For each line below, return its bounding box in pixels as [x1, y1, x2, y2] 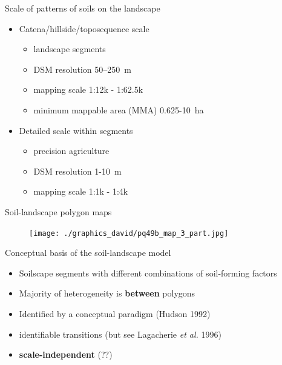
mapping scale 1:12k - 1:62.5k [33, 83, 143, 96]
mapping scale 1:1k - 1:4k [33, 185, 128, 198]
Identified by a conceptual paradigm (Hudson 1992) [19, 307, 211, 320]
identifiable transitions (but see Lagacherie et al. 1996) [19, 327, 221, 340]
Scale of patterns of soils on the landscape [5, 2, 160, 14]
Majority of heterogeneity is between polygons [19, 287, 195, 300]
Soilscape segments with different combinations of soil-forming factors [19, 266, 277, 279]
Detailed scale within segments [19, 124, 133, 136]
